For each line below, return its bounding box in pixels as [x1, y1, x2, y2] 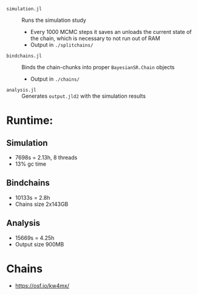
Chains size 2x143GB [15, 200, 69, 208]
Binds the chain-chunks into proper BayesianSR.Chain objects [21, 64, 175, 70]
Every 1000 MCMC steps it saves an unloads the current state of [30, 29, 193, 35]
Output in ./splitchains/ [30, 41, 94, 48]
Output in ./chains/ [30, 75, 80, 83]
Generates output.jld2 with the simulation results [21, 92, 146, 100]
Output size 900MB [15, 240, 64, 248]
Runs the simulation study [21, 16, 86, 24]
